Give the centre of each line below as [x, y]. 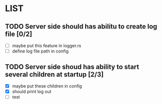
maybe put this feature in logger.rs [46, 46]
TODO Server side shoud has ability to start [72, 67]
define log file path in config [40, 51]
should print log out [32, 91]
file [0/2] [19, 34]
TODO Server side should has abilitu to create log [81, 26]
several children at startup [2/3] [54, 74]
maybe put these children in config [47, 86]
